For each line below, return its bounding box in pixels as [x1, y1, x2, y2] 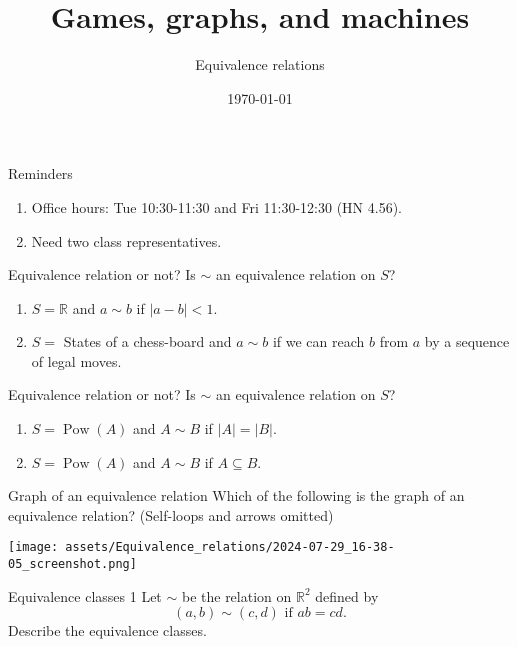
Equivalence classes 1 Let [8, 585, 162, 606]
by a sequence [424, 331, 510, 352]
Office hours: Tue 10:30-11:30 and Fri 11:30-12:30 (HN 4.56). [31, 196, 402, 217]
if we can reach [272, 331, 365, 352]
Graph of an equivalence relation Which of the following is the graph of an [8, 485, 465, 506]
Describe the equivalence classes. [8, 620, 207, 641]
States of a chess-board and [63, 331, 232, 352]
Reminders [8, 163, 73, 184]
